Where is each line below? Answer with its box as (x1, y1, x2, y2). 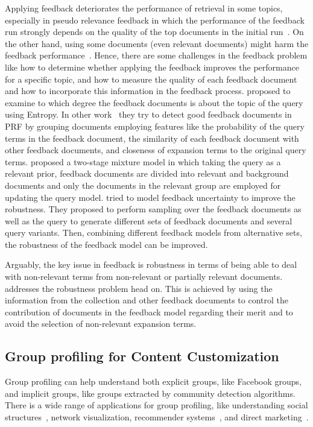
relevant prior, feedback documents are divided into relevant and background (5, 167, 289, 180)
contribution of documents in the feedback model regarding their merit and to (5, 305, 293, 318)
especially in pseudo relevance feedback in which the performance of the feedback (5, 13, 305, 26)
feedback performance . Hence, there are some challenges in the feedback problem (5, 49, 308, 62)
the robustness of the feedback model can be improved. (5, 238, 208, 250)
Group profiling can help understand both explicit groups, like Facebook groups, (5, 375, 302, 388)
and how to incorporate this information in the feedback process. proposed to (5, 84, 291, 97)
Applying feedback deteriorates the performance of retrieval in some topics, (5, 2, 283, 14)
